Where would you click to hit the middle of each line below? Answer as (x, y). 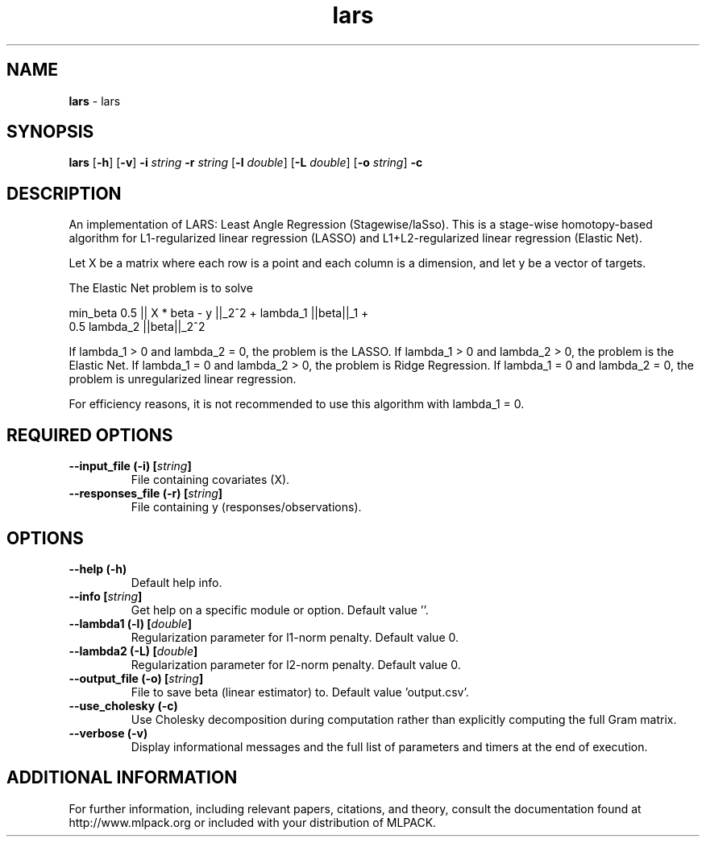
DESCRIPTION (64, 193)
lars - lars (95, 101)
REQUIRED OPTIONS (90, 435)
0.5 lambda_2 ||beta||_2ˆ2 (137, 327)
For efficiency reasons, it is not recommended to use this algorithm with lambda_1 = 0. (297, 404)
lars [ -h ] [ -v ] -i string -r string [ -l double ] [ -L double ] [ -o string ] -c (246, 163)
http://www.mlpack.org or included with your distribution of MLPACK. (253, 822)
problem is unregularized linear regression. (183, 379)
